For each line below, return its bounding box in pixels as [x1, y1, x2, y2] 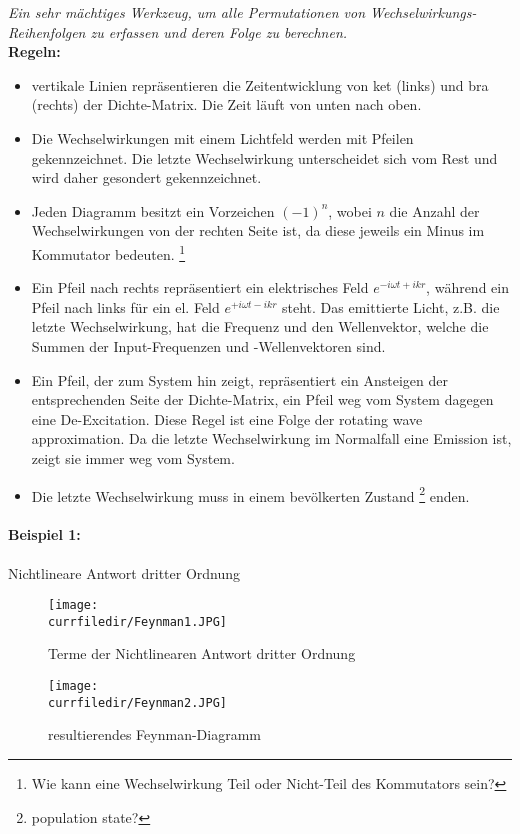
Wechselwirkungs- [370, 2, 477, 22]
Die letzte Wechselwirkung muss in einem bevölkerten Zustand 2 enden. [31, 482, 470, 506]
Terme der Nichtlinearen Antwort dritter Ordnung [48, 643, 356, 664]
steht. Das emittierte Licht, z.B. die [282, 296, 500, 317]
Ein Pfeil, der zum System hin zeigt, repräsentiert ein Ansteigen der [31, 369, 448, 390]
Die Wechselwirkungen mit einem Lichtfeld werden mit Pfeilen [31, 127, 414, 148]
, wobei [328, 200, 372, 221]
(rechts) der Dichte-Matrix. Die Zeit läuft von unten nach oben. [31, 94, 422, 115]
